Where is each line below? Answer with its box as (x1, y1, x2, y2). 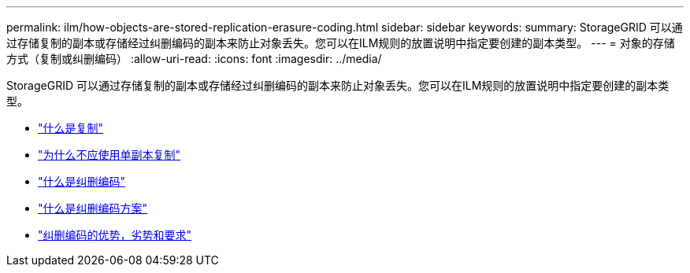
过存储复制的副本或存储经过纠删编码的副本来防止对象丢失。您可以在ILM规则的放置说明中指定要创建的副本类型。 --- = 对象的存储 (6, 36, 675, 50)
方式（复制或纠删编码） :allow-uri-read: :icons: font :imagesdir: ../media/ (6, 52, 382, 65)
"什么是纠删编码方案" (38, 201, 148, 215)
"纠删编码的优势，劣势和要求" (38, 228, 192, 242)
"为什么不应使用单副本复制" (38, 148, 181, 161)
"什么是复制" (38, 121, 104, 135)
